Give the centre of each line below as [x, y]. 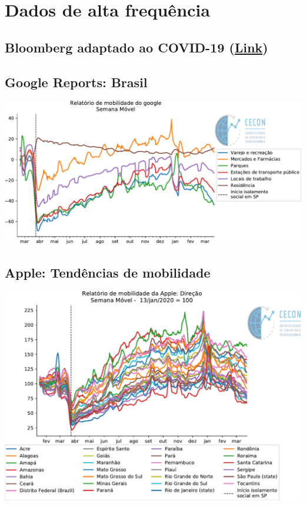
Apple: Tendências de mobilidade [108, 272]
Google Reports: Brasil [76, 82]
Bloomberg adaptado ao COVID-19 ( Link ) [137, 47]
